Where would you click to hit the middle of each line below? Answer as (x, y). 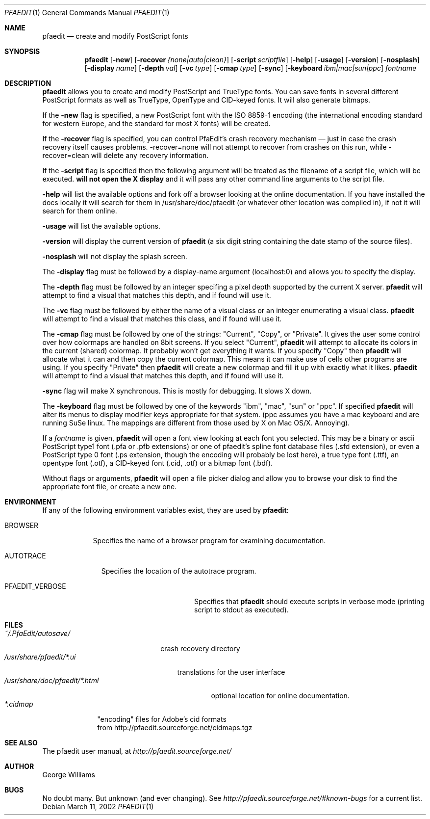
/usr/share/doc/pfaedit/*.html (52, 680)
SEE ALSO (21, 743)
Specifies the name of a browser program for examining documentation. (209, 541)
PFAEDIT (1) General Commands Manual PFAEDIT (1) (87, 13)
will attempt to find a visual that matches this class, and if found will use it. (162, 319)
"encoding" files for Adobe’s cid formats (162, 719)
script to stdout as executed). (241, 610)
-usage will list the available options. (101, 226)
